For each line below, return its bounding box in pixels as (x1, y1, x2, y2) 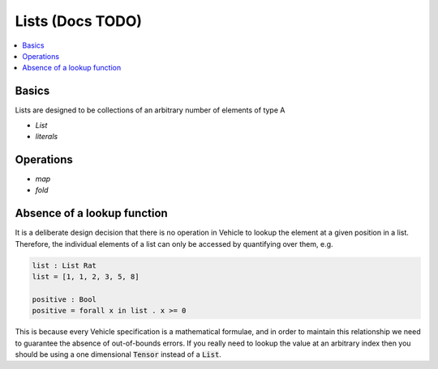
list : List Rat (32, 261, 97, 270)
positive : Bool (32, 295, 97, 303)
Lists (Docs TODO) (15, 12, 142, 30)
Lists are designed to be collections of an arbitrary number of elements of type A (15, 105, 286, 115)
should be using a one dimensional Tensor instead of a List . (15, 349, 222, 359)
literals (35, 132, 58, 142)
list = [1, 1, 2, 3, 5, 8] (32, 272, 140, 281)
